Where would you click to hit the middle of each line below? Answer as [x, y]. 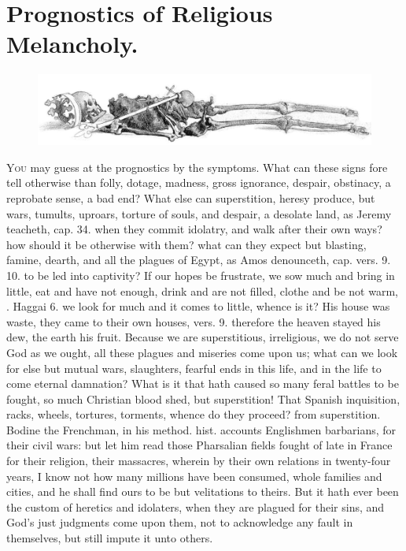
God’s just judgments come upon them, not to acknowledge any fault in [180, 522]
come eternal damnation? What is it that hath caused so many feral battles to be [203, 383]
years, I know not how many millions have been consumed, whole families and [194, 476]
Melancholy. [72, 44]
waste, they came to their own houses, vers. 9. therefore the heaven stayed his [194, 321]
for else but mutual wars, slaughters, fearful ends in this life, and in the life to [194, 368]
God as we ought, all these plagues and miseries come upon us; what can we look [202, 352]
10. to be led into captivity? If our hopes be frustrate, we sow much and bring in [201, 275]
